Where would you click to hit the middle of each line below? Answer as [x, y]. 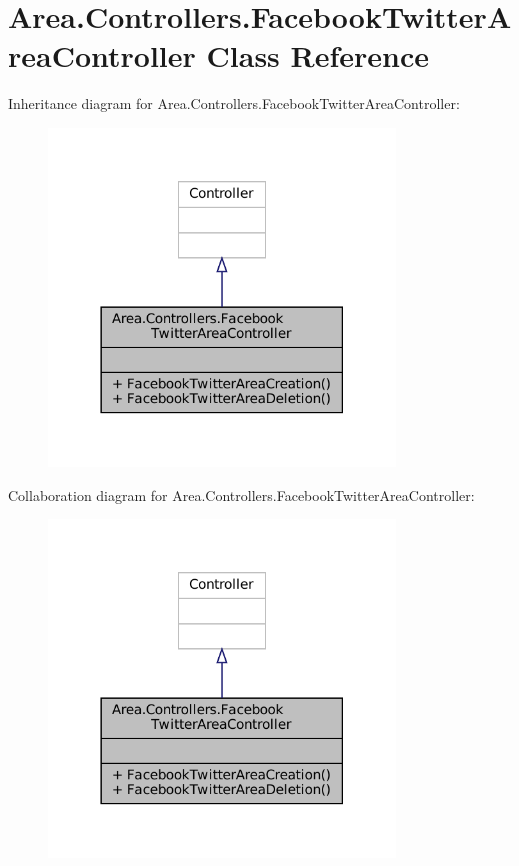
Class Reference [318, 55]
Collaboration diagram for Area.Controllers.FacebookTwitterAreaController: [241, 494]
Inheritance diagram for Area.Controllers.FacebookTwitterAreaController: [234, 103]
